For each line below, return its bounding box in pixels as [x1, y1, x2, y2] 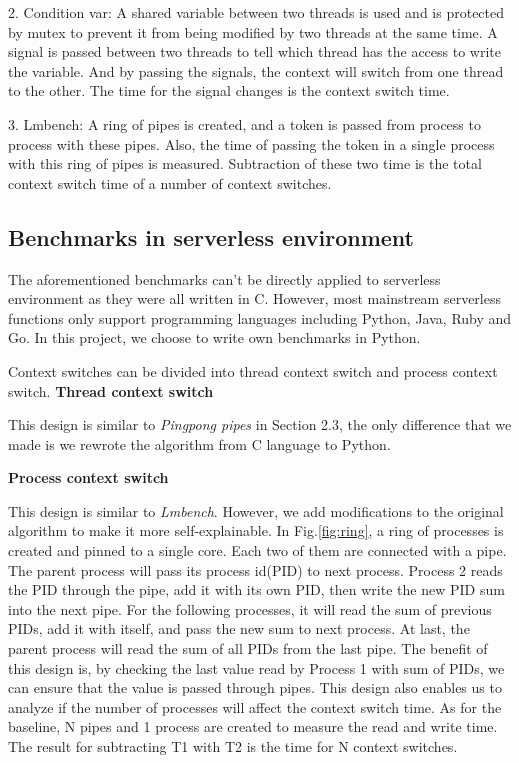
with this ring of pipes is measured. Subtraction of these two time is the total [8, 153, 482, 174]
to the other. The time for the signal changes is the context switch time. [8, 80, 450, 101]
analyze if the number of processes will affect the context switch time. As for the [8, 696, 502, 717]
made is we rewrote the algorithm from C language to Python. [8, 433, 391, 454]
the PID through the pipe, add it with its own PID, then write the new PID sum [8, 579, 505, 600]
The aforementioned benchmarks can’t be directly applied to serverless [8, 268, 441, 289]
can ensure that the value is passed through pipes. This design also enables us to [8, 677, 502, 698]
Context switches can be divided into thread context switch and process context [8, 360, 498, 381]
